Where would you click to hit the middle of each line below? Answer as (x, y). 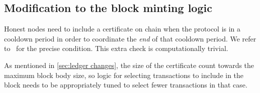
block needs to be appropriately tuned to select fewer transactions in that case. (126, 85)
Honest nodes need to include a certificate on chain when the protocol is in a (122, 29)
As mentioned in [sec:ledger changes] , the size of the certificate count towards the (129, 65)
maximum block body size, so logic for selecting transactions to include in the (124, 75)
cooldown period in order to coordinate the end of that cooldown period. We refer (130, 38)
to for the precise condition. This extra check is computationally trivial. (116, 48)
